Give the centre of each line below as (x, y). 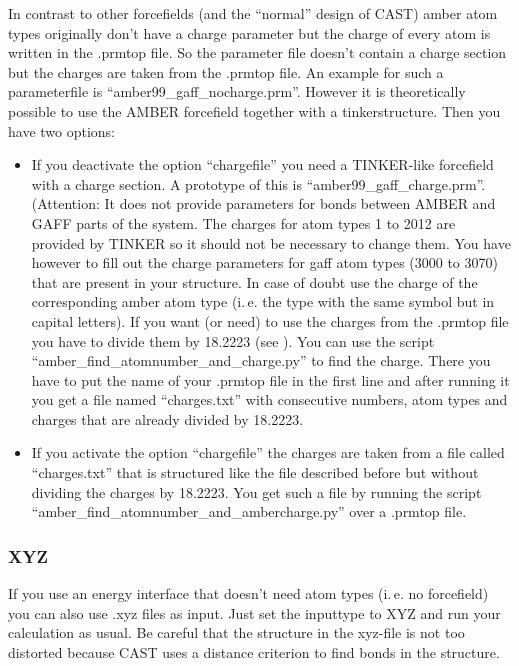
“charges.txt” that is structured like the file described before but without (255, 472)
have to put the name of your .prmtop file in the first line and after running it (270, 379)
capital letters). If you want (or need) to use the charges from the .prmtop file (270, 320)
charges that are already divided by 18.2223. (167, 418)
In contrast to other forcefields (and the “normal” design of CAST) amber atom (253, 13)
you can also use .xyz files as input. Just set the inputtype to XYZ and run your (254, 612)
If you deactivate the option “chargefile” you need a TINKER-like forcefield (262, 164)
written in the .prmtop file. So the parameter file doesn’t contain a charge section (257, 52)
